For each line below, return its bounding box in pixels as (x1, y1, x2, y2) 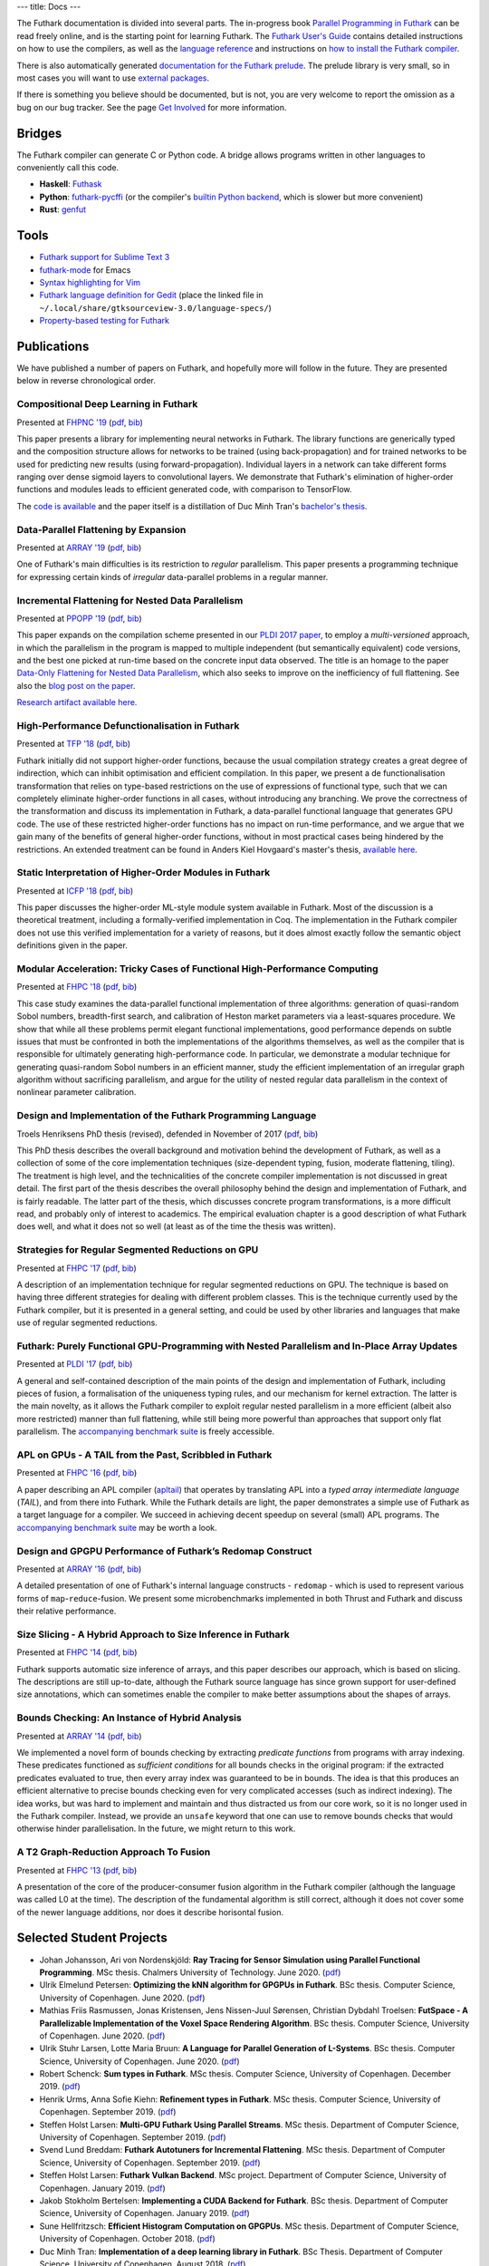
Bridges (16, 125, 62, 140)
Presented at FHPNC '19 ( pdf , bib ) (16, 417, 144, 428)
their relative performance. (16, 1605, 117, 1617)
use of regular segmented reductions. (16, 1317, 158, 1328)
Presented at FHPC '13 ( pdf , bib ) (16, 1864, 138, 1875)
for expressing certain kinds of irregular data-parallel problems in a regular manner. (16, 571, 329, 582)
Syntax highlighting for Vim (39, 276, 140, 287)
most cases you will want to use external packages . (16, 73, 210, 83)
